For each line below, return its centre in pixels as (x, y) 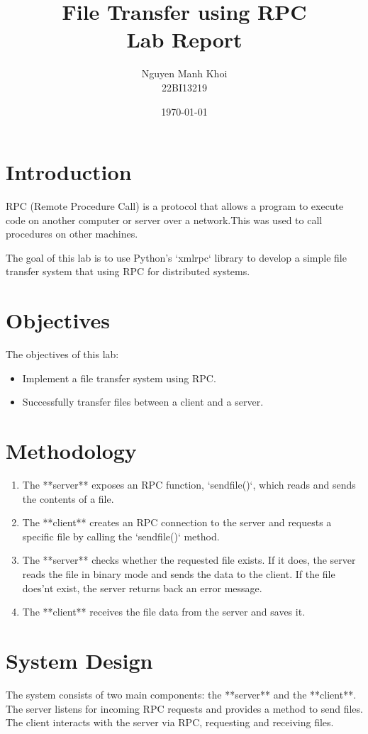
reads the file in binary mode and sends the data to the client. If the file (179, 574)
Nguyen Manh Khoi (184, 73)
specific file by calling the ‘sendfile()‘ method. (121, 536)
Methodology (71, 451)
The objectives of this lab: (62, 354)
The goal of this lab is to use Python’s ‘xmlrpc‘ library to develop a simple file (176, 257)
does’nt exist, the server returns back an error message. (142, 588)
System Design (79, 660)
